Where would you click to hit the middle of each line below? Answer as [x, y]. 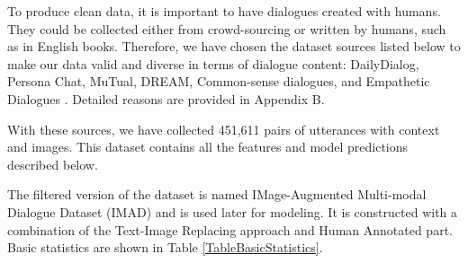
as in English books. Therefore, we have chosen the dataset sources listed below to [234, 46]
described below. [53, 164]
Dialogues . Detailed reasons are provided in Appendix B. [166, 98]
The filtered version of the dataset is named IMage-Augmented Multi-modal [217, 194]
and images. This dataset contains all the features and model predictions [208, 147]
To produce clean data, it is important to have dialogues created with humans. [224, 11]
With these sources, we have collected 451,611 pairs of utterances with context [224, 129]
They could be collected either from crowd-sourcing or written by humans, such [227, 28]
